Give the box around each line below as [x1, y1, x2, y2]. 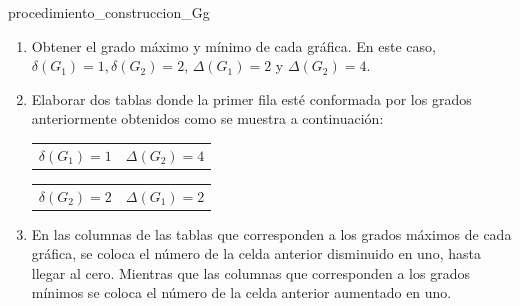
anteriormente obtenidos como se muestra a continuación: [31, 108, 384, 129]
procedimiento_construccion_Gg [8, 2, 210, 22]
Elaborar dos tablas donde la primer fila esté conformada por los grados [31, 88, 472, 109]
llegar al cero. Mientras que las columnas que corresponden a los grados [31, 262, 470, 283]
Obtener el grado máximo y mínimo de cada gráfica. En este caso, [31, 35, 436, 56]
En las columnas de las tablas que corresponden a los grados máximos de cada [31, 223, 512, 244]
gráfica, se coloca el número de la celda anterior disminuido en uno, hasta [31, 243, 481, 264]
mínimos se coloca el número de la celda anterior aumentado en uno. [31, 282, 452, 303]
